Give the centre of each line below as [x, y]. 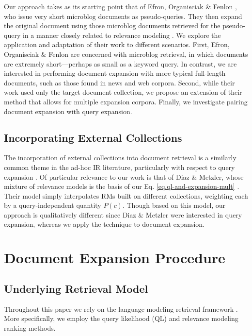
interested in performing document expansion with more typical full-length [115, 73]
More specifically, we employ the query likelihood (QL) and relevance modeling [121, 318]
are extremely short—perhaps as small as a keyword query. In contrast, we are [120, 63]
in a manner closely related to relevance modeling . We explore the [122, 35]
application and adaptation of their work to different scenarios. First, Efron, [117, 44]
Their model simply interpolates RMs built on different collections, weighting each [126, 195]
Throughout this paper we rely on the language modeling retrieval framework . [121, 309]
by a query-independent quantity [53, 205]
